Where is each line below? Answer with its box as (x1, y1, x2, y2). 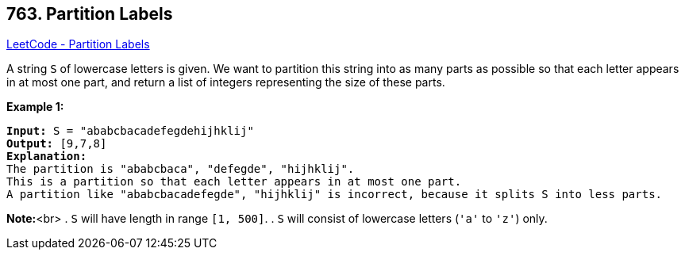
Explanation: (6, 150, 87, 163)
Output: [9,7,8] (6, 137, 107, 151)
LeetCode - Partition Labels (6, 37, 150, 52)
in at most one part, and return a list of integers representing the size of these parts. (6, 75, 445, 90)
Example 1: (6, 100, 64, 114)
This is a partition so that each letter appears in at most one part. (6, 175, 462, 189)
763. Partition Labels (6, 4, 173, 24)
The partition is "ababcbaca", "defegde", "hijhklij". (6, 162, 355, 176)
